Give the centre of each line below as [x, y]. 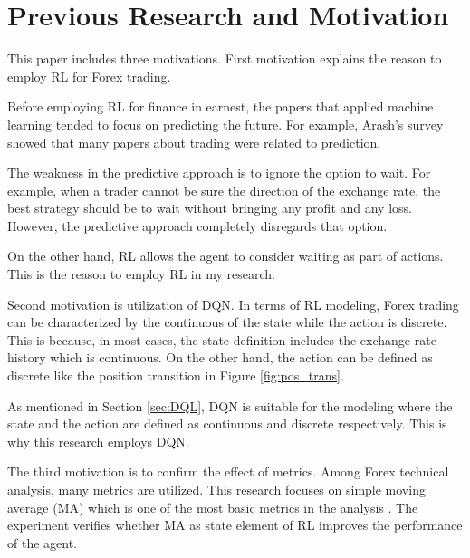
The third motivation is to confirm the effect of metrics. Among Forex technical [228, 471]
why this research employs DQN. [98, 441]
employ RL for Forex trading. [89, 76]
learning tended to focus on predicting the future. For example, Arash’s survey [225, 124]
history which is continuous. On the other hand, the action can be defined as [220, 357]
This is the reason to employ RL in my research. [141, 274]
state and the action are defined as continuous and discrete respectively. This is [227, 423]
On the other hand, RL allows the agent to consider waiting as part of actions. [225, 256]
